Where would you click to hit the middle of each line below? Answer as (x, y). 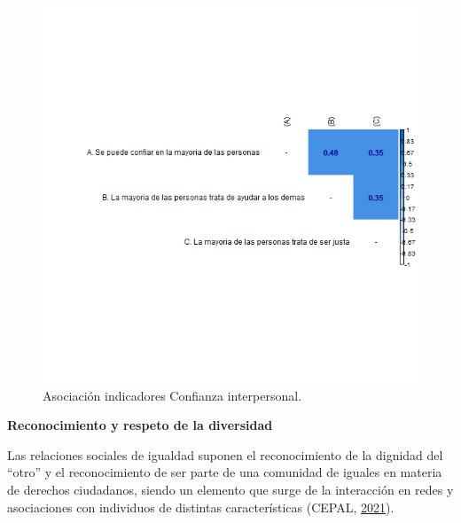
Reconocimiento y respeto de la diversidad (140, 425)
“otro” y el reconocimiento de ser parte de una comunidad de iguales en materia (225, 472)
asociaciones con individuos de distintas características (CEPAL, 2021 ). (201, 507)
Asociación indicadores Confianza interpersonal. (172, 395)
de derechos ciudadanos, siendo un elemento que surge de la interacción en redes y (230, 489)
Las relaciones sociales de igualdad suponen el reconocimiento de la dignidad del (225, 454)
